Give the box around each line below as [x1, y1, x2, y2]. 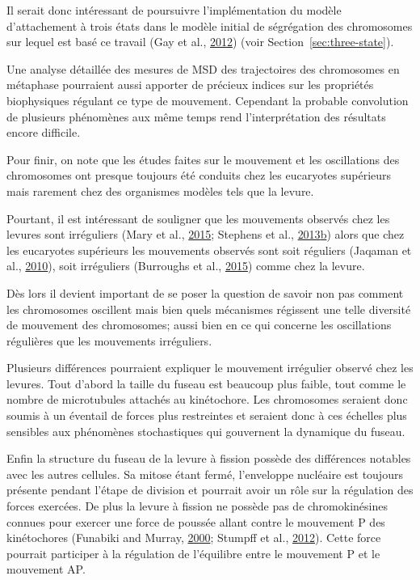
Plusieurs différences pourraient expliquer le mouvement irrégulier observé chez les [6, 359, 414, 376]
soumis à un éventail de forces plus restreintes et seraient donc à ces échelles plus [6, 407, 407, 424]
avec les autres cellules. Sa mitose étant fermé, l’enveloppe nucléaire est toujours [6, 465, 403, 482]
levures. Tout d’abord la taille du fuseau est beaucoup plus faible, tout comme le [6, 375, 406, 392]
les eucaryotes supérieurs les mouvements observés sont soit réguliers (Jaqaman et [6, 241, 412, 258]
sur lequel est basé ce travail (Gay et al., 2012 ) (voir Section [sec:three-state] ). [6, 33, 394, 50]
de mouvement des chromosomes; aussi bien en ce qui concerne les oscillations [6, 316, 392, 333]
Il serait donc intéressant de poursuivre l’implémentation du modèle [6, 2, 342, 18]
